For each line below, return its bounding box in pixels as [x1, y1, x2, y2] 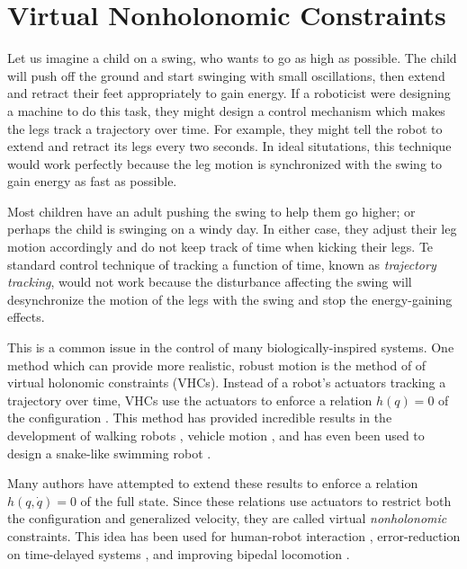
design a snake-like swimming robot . [7, 443, 211, 462]
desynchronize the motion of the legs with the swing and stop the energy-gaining [7, 289, 453, 308]
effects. [7, 307, 45, 326]
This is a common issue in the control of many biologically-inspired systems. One [7, 338, 454, 357]
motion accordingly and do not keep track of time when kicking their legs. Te [7, 237, 434, 256]
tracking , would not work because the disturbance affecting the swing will [7, 272, 412, 291]
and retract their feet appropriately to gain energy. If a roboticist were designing [7, 84, 451, 102]
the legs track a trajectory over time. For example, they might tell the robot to [7, 119, 443, 138]
